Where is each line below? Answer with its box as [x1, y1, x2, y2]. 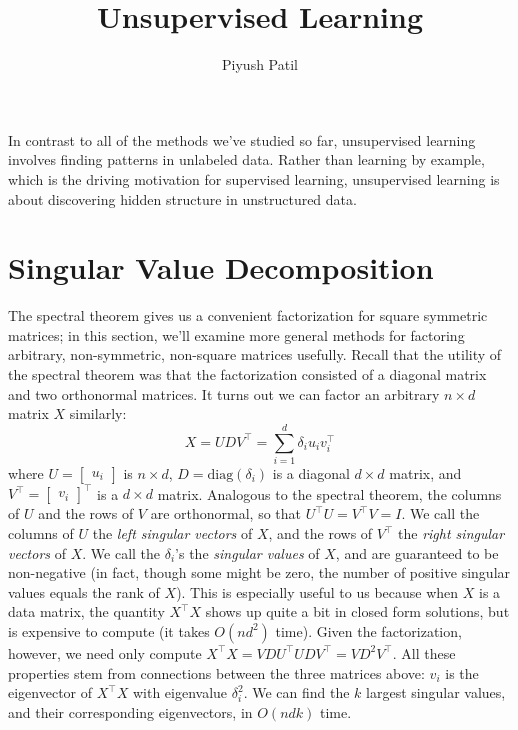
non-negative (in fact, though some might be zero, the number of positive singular [8, 562, 511, 583]
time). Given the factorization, [275, 620, 462, 641]
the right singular [398, 523, 505, 543]
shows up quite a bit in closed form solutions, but [205, 601, 510, 622]
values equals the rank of [8, 581, 160, 602]
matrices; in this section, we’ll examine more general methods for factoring [8, 324, 465, 345]
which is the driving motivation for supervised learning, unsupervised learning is [8, 168, 500, 189]
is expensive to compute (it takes [8, 620, 210, 641]
